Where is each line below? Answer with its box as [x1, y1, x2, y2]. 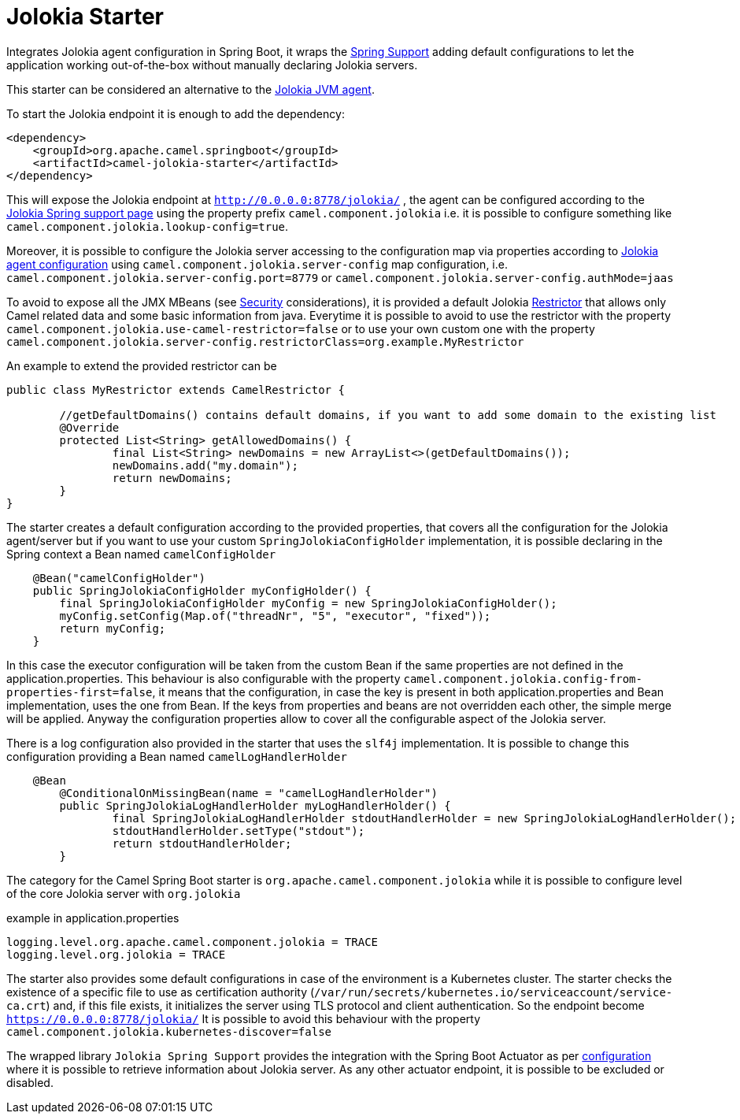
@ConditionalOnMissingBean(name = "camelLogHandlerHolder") [59, 786, 438, 799]
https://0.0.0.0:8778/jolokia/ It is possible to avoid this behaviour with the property [6, 1011, 481, 1025]
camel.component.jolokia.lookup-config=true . [6, 219, 289, 233]
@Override [59, 421, 120, 434]
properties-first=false [6, 685, 153, 699]
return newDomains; [112, 471, 232, 484]
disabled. [6, 1075, 54, 1089]
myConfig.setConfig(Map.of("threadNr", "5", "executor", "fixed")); [59, 609, 491, 622]
